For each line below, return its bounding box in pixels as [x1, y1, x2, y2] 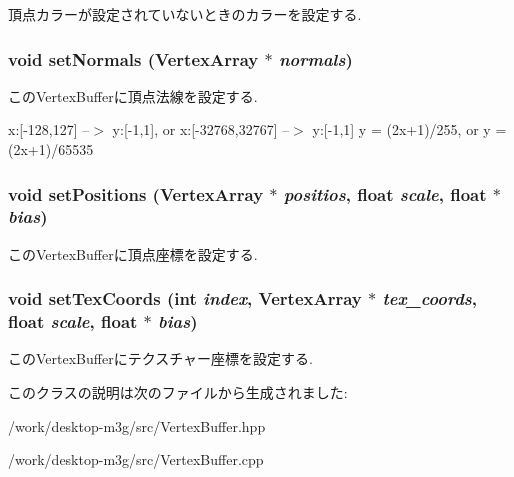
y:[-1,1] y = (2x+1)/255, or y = [312, 119, 507, 140]
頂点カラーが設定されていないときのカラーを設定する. [8, 4, 362, 24]
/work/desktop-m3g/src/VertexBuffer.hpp [8, 415, 266, 436]
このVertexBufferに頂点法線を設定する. [8, 85, 258, 106]
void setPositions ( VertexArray [8, 181, 264, 206]
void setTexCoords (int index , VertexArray [8, 286, 362, 311]
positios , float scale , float [283, 181, 487, 206]
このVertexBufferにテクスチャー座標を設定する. [8, 348, 313, 369]
